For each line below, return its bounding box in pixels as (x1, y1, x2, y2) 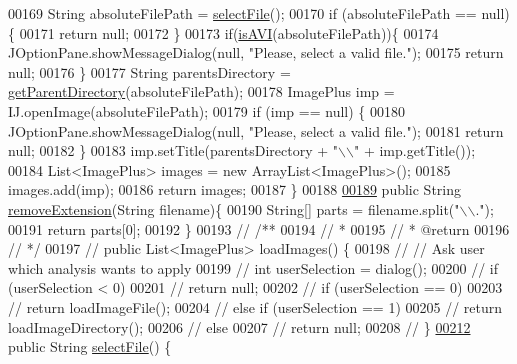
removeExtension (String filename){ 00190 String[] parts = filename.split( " (8, 198, 460, 219)
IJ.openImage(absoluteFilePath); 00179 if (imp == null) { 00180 (8, 100, 405, 121)
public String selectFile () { (8, 336, 172, 357)
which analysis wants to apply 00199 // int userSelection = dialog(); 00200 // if (8, 257, 498, 278)
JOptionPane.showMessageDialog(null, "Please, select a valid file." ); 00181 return (8, 120, 504, 141)
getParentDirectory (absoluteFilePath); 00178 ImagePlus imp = (8, 81, 395, 102)
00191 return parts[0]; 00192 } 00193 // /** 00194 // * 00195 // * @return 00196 (8, 218, 510, 239)
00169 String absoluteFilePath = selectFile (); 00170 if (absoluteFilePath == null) (8, 3, 510, 23)
